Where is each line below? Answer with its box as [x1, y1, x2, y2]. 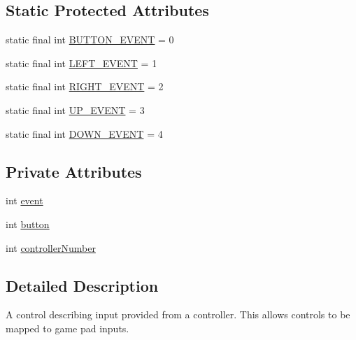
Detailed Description [6, 274, 159, 296]
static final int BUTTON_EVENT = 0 [6, 32, 174, 47]
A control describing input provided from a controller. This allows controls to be [6, 307, 350, 322]
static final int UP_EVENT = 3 [6, 102, 145, 117]
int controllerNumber [6, 240, 96, 255]
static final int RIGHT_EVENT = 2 [6, 79, 164, 94]
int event [6, 193, 43, 208]
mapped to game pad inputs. [6, 320, 129, 335]
